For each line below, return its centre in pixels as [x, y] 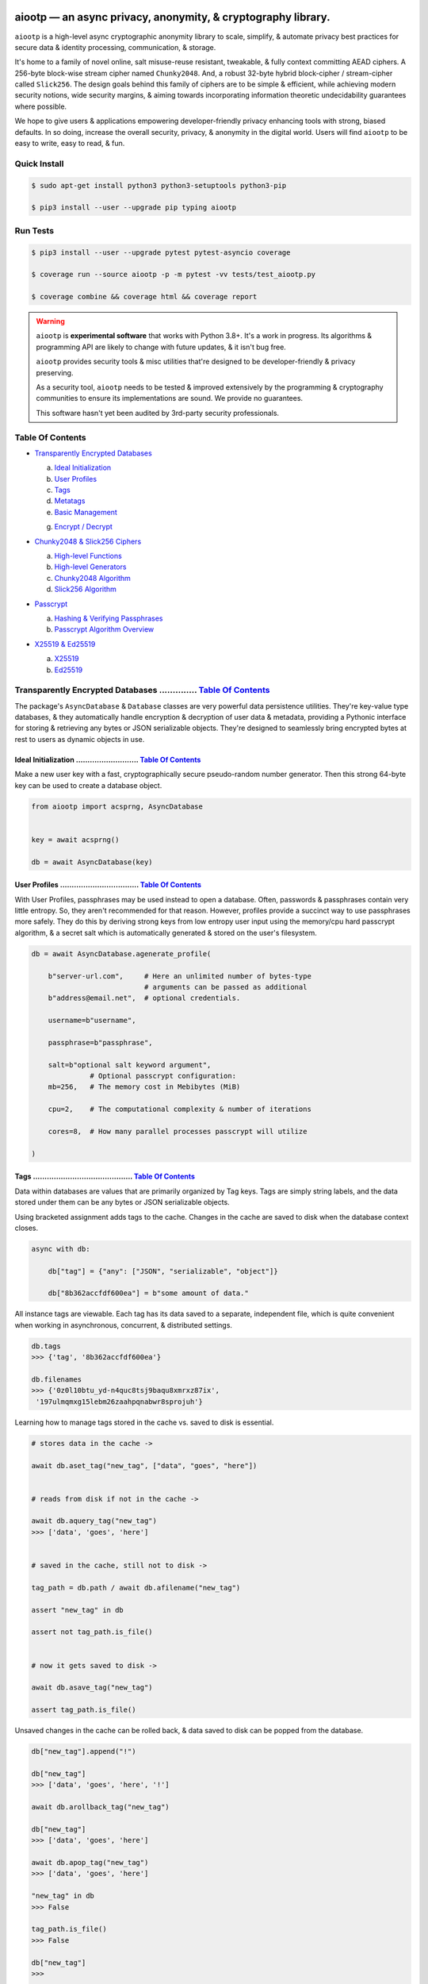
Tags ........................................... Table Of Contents [105, 1177]
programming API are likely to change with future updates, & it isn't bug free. [161, 347]
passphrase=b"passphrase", [101, 1042]
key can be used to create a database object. [88, 785]
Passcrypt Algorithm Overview [104, 629]
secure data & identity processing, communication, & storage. [115, 47]
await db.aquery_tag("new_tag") [94, 1521]
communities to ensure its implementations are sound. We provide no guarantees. [170, 398]
